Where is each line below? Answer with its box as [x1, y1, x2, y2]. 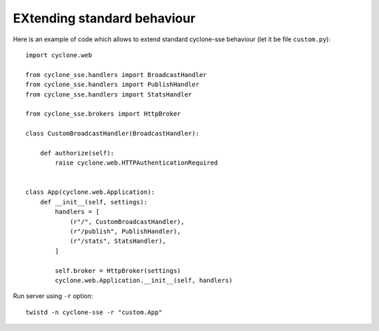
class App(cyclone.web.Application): [25, 188, 156, 196]
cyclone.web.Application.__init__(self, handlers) [55, 276, 233, 284]
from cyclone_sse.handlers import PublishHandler [25, 80, 200, 89]
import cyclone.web [25, 51, 93, 59]
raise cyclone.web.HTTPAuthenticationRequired [55, 159, 218, 167]
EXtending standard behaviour [13, 10, 196, 26]
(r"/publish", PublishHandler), [69, 227, 182, 235]
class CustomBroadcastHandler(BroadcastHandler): [25, 129, 200, 138]
